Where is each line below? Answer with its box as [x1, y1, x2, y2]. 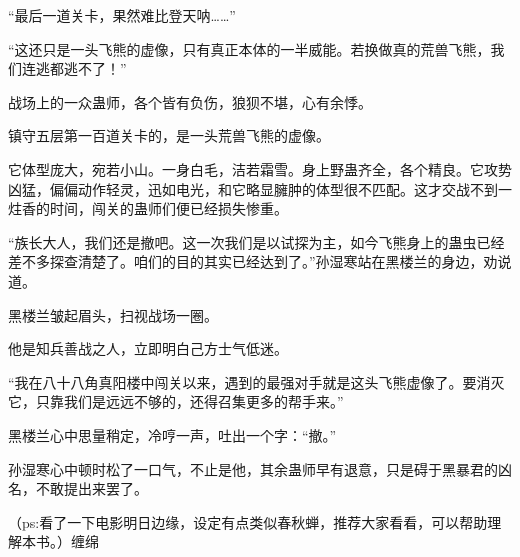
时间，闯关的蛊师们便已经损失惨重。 [49, 198, 288, 219]
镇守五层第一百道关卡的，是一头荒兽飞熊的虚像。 [8, 125, 330, 146]
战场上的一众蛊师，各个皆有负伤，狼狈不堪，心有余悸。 [8, 91, 372, 112]
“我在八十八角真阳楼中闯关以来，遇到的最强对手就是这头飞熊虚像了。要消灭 [8, 371, 505, 392]
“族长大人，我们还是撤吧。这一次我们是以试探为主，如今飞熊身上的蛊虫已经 [8, 231, 505, 252]
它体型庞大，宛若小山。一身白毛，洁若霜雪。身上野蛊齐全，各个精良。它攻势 [8, 158, 512, 179]
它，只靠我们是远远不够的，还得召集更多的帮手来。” [8, 391, 344, 412]
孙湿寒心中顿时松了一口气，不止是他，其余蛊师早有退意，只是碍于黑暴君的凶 [8, 458, 512, 479]
